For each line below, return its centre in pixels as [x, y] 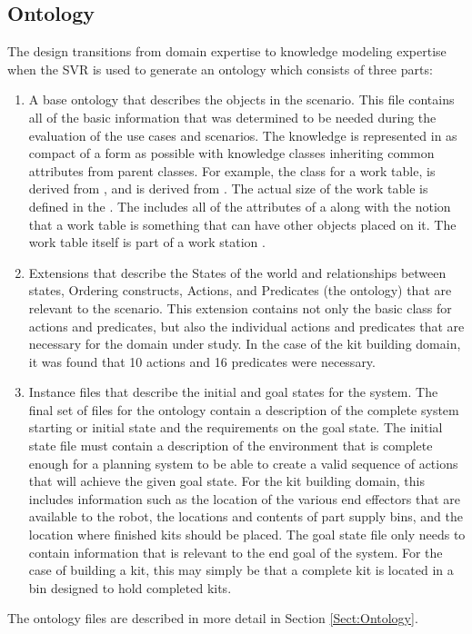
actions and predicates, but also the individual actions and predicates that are [246, 326]
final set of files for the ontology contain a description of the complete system [244, 409]
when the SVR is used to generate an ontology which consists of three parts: [220, 69]
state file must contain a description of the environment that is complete [231, 446]
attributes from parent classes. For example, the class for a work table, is [232, 170]
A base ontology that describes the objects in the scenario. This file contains [241, 99]
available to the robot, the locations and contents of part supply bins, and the [246, 516]
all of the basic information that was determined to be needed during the [232, 117]
